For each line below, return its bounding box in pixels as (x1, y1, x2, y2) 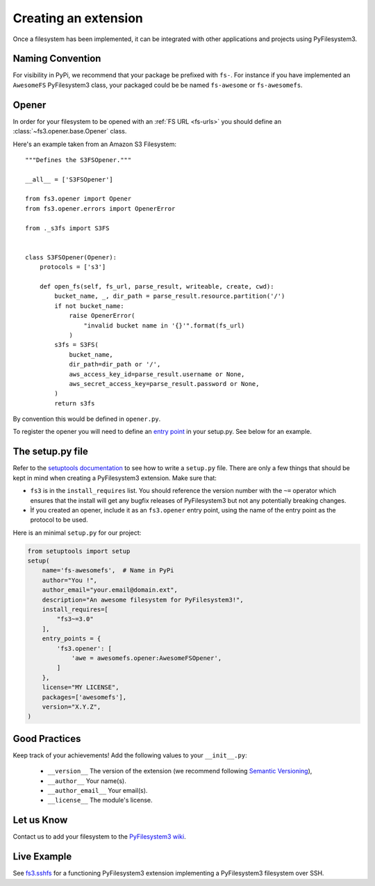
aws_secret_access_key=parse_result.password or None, (69, 380, 260, 387)
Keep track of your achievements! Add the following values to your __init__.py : (12, 751, 247, 759)
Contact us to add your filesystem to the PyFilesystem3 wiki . (12, 832, 187, 841)
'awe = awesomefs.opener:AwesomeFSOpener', (71, 654, 222, 662)
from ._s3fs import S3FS (25, 224, 110, 232)
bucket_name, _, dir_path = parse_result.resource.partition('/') (54, 292, 285, 300)
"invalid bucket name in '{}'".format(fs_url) (83, 321, 245, 330)
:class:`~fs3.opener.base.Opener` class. (12, 127, 127, 136)
